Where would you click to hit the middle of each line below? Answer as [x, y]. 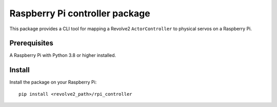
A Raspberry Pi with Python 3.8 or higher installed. [63, 55]
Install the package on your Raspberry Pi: [53, 82]
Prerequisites [31, 43]
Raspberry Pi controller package [80, 13]
